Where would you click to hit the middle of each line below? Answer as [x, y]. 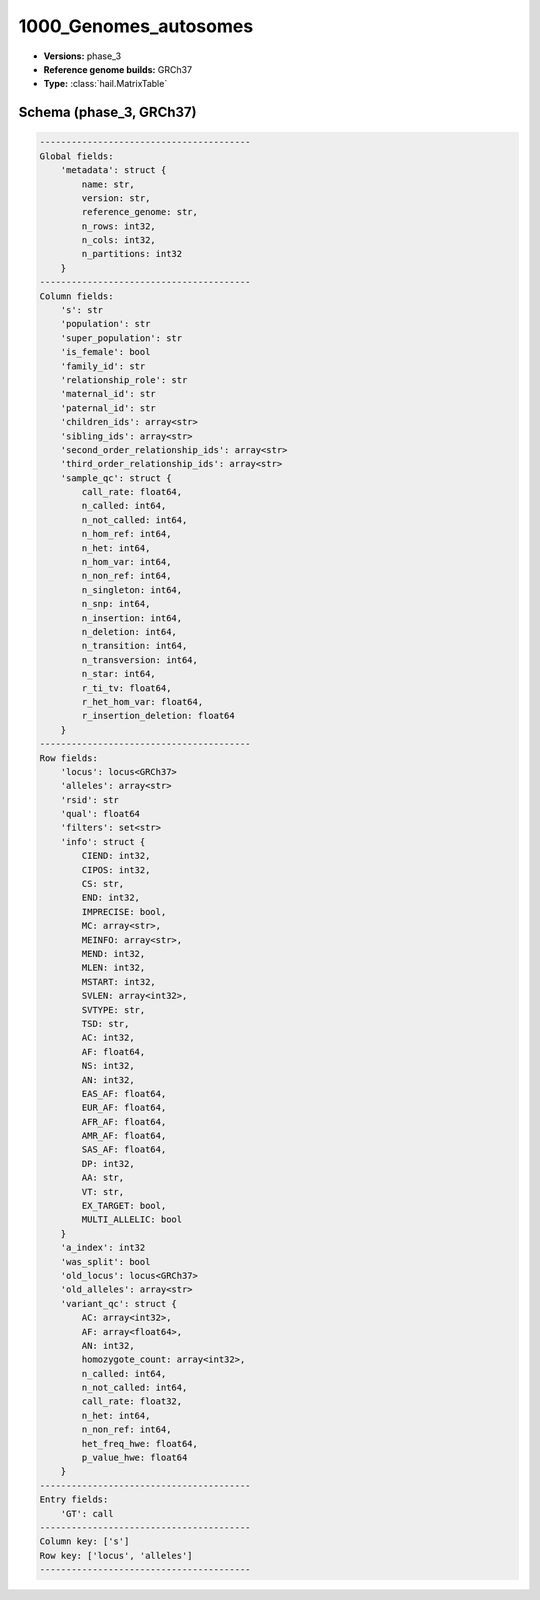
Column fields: [76, 296]
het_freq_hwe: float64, [140, 1443]
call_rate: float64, [132, 492]
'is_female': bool [105, 352]
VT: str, [103, 1191]
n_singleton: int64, [132, 589]
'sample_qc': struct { [116, 478]
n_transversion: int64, [140, 659]
